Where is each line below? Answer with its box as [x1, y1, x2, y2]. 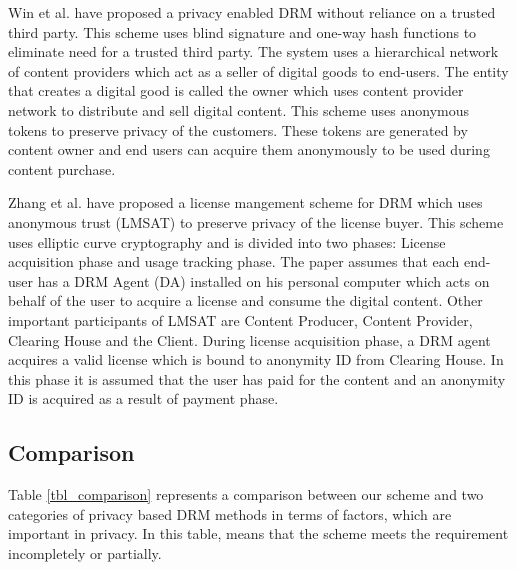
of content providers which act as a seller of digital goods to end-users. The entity [8, 60, 509, 81]
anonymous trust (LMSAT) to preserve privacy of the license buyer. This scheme [8, 211, 504, 232]
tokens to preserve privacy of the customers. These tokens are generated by [8, 119, 468, 140]
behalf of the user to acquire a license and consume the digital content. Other [8, 290, 483, 311]
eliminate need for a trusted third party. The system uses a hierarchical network [8, 41, 499, 62]
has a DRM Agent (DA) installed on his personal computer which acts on [37, 270, 490, 291]
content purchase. [8, 158, 116, 179]
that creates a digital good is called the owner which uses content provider [8, 80, 464, 101]
